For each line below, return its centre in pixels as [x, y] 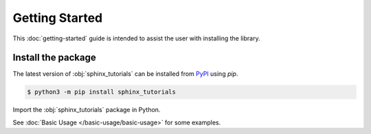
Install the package [54, 58]
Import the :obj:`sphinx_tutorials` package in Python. [87, 110]
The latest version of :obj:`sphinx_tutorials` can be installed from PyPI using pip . [125, 74]
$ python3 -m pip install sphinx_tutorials [102, 92]
